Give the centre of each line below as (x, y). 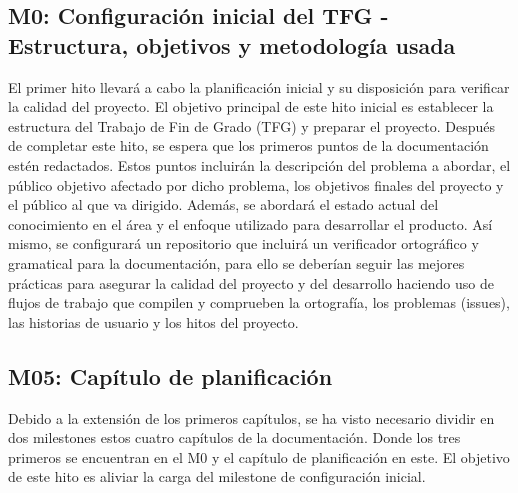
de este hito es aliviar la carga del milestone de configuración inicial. (217, 476)
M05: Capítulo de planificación (170, 375)
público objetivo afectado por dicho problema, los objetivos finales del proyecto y (256, 184)
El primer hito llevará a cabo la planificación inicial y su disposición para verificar (259, 86)
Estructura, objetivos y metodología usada (232, 44)
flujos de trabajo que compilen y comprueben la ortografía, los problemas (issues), (259, 302)
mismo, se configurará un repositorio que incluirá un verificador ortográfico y (243, 243)
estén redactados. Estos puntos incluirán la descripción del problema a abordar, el (259, 164)
